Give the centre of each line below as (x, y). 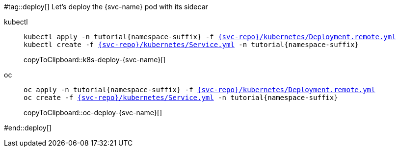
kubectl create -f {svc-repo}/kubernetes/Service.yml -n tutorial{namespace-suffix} (191, 45)
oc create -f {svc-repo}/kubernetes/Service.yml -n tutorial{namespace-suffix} (181, 98)
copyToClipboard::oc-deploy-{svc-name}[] (93, 113)
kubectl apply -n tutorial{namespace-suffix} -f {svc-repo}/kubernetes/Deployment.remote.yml (210, 37)
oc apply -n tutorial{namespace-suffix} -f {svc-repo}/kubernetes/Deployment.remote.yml (200, 90)
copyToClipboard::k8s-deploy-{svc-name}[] (95, 60)
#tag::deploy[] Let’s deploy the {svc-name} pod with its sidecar (106, 7)
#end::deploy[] (28, 128)
